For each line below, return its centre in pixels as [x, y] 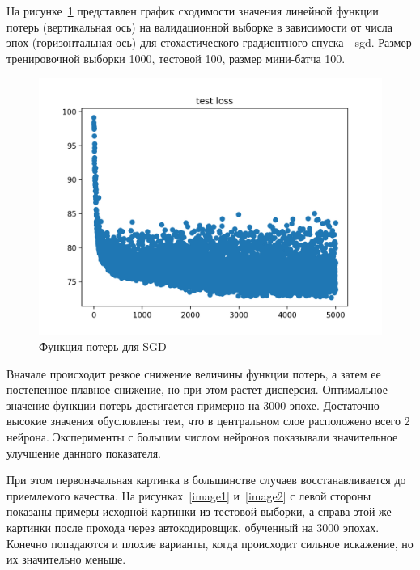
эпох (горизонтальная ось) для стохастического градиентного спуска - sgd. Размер [209, 42]
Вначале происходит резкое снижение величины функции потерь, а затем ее [194, 373]
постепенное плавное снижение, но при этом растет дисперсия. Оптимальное [197, 389]
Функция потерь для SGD [103, 346]
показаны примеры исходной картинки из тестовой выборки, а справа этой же [199, 511]
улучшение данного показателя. [84, 452]
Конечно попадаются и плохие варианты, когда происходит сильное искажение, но [210, 543]
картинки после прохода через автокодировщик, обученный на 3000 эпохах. [193, 527]
